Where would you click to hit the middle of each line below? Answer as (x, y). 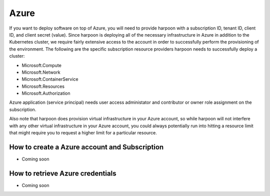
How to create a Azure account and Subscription (86, 147)
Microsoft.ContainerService (50, 79)
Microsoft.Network (41, 72)
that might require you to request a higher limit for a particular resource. (83, 133)
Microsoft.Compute (42, 65)
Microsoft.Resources (43, 86)
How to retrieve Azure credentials (63, 173)
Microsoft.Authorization (46, 93)
